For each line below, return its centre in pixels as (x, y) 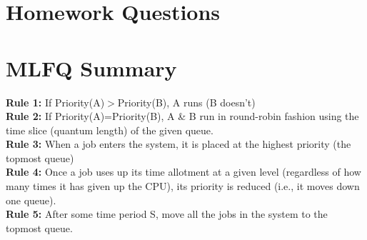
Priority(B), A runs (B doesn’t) (186, 102)
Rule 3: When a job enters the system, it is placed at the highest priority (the (179, 144)
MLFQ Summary (91, 67)
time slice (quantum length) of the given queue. (110, 130)
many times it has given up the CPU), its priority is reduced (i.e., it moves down (183, 186)
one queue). (31, 200)
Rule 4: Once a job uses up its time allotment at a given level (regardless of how (183, 172)
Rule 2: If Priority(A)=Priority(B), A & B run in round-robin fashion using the (182, 116)
